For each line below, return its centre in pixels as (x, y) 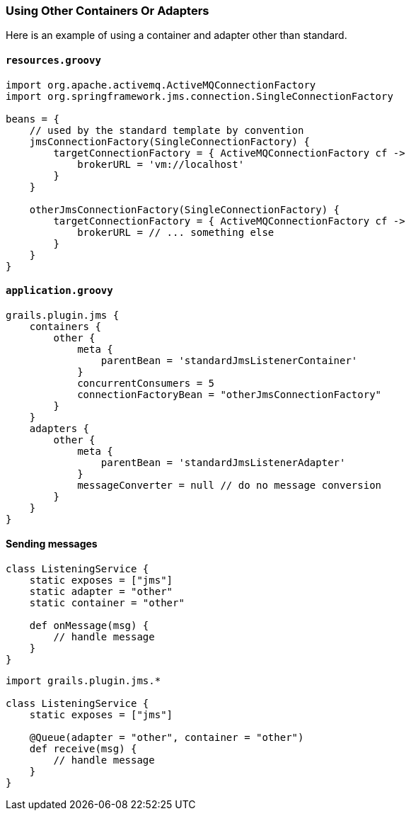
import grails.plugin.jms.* (83, 681)
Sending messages (52, 544)
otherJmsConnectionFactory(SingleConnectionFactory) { (185, 209)
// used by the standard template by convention (167, 130)
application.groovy (59, 291)
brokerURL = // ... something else (176, 232)
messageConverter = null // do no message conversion (230, 485)
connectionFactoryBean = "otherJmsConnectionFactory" (230, 394)
